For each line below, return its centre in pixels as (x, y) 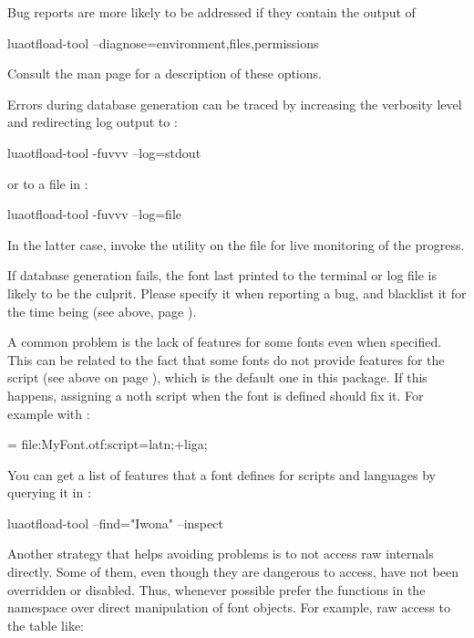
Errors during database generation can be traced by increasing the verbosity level (235, 104)
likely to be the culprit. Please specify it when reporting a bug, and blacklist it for (237, 293)
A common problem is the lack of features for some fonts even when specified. (225, 342)
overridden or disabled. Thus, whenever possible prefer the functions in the (216, 589)
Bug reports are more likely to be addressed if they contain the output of (211, 12)
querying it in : (49, 492)
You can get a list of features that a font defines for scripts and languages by (222, 474)
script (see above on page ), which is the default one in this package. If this (217, 377)
